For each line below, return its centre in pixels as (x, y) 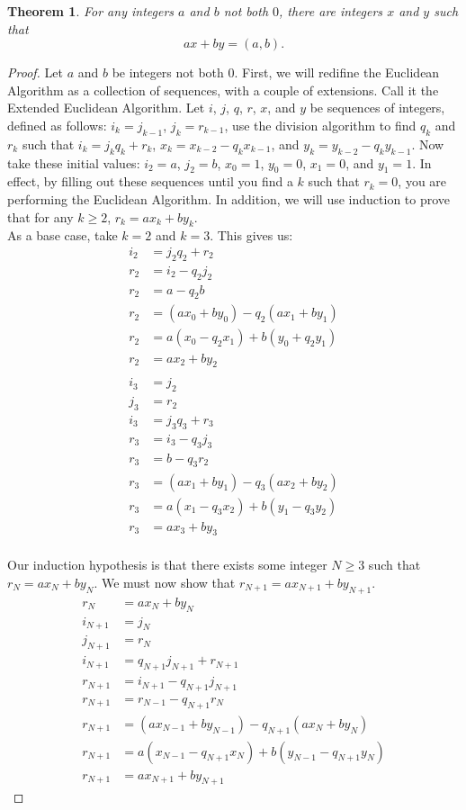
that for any (40, 216)
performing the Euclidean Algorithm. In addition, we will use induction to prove (229, 198)
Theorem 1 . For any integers (91, 11)
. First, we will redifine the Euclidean (337, 72)
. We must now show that (165, 582)
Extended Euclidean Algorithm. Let (106, 108)
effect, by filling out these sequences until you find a (150, 181)
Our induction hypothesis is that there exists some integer (167, 565)
